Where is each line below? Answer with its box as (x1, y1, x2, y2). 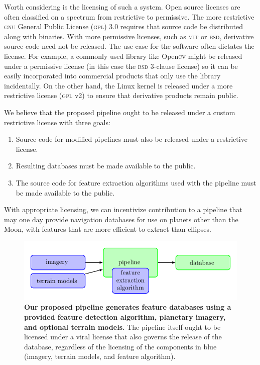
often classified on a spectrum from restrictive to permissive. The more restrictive (4, 11, 254, 22)
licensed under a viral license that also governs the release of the (24, 331, 222, 342)
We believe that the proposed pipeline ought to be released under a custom (4, 107, 235, 117)
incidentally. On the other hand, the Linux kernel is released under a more (4, 80, 233, 90)
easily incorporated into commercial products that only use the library (4, 70, 221, 81)
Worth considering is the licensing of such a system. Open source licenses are (4, 2, 240, 12)
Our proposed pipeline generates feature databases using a (24, 302, 231, 312)
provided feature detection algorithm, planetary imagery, (24, 311, 226, 322)
